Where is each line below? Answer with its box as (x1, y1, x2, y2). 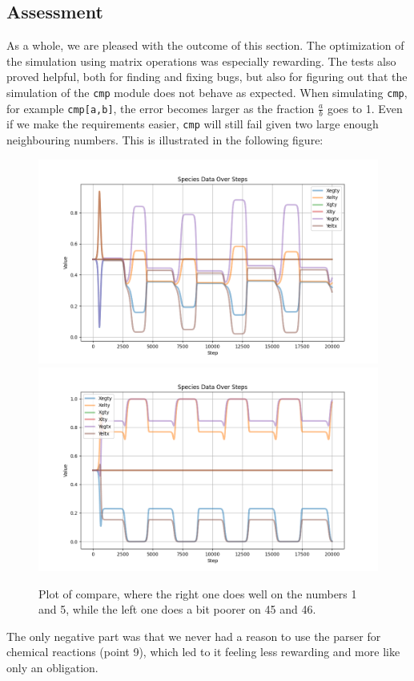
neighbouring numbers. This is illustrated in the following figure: (6, 132, 324, 148)
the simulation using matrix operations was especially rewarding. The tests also (6, 52, 396, 69)
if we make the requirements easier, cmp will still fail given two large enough (6, 116, 379, 132)
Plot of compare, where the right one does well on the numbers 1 (38, 585, 357, 602)
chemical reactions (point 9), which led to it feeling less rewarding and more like (6, 643, 400, 660)
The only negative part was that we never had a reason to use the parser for (6, 627, 381, 644)
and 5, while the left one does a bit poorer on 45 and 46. (38, 601, 316, 618)
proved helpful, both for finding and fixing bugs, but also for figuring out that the (6, 68, 408, 85)
